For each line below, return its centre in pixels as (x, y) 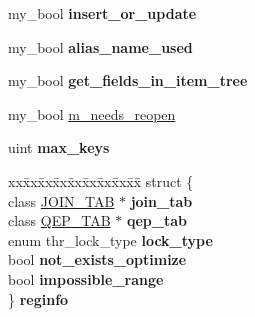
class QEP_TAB (59, 220)
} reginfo (38, 298)
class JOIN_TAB (61, 200)
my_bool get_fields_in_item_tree (128, 80)
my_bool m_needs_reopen (92, 113)
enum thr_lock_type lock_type (110, 239)
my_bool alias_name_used (100, 46)
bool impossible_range (86, 278)
